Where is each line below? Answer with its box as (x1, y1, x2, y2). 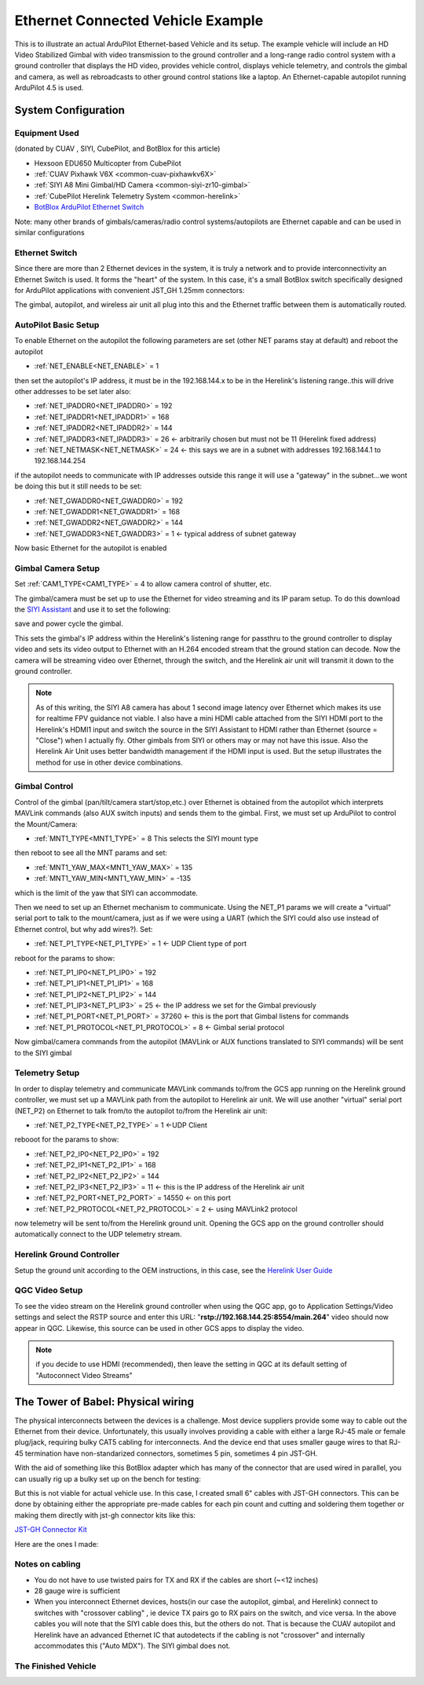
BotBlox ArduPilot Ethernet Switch (34, 203, 144, 212)
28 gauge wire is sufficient (34, 1586, 121, 1595)
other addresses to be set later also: (14, 387, 131, 397)
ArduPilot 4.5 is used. (14, 83, 84, 93)
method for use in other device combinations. (35, 758, 184, 767)
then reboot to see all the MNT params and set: (14, 848, 168, 857)
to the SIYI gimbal (14, 1048, 72, 1058)
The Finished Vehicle (14, 1661, 97, 1672)
